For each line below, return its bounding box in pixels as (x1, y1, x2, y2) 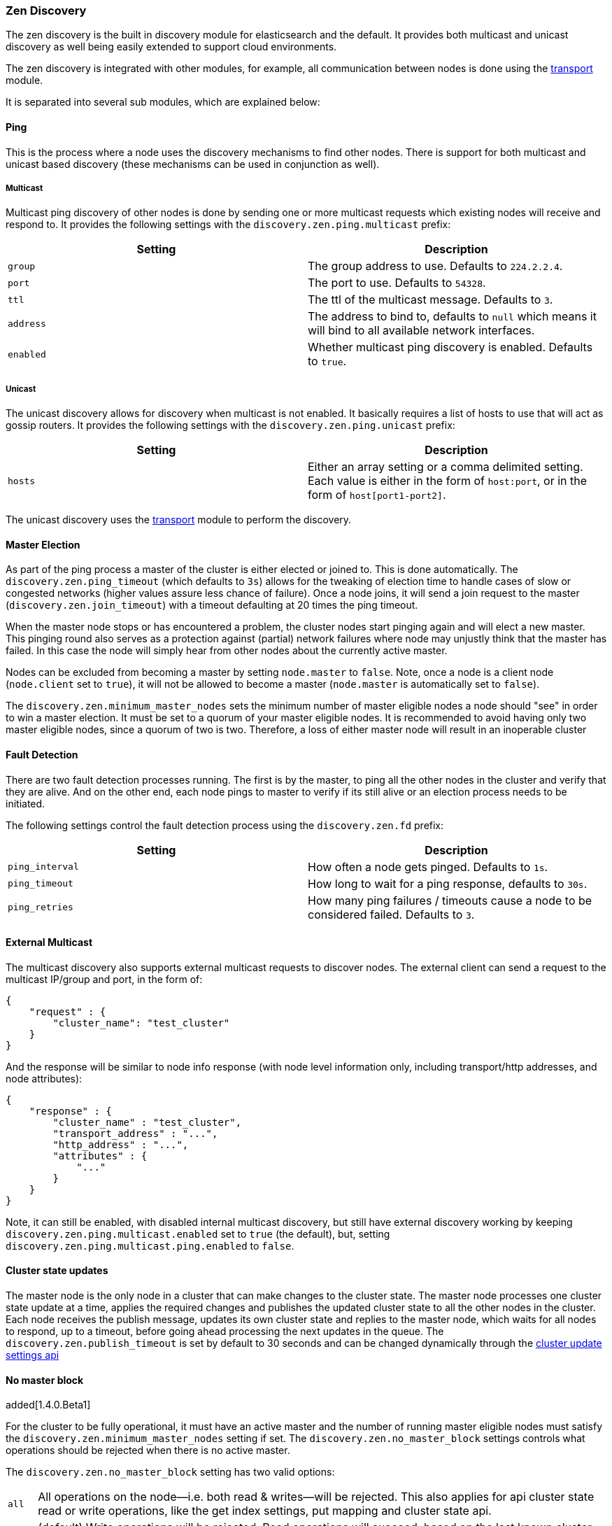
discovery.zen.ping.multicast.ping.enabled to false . (6, 1239, 294, 1252)
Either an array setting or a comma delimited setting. (308, 460, 583, 474)
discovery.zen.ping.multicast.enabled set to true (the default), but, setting (6, 1227, 390, 1240)
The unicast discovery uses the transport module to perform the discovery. (6, 514, 352, 526)
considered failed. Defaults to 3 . (308, 907, 475, 921)
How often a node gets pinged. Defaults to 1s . (308, 859, 548, 874)
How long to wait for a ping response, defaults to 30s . (308, 876, 588, 891)
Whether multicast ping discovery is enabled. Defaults (308, 340, 593, 355)
